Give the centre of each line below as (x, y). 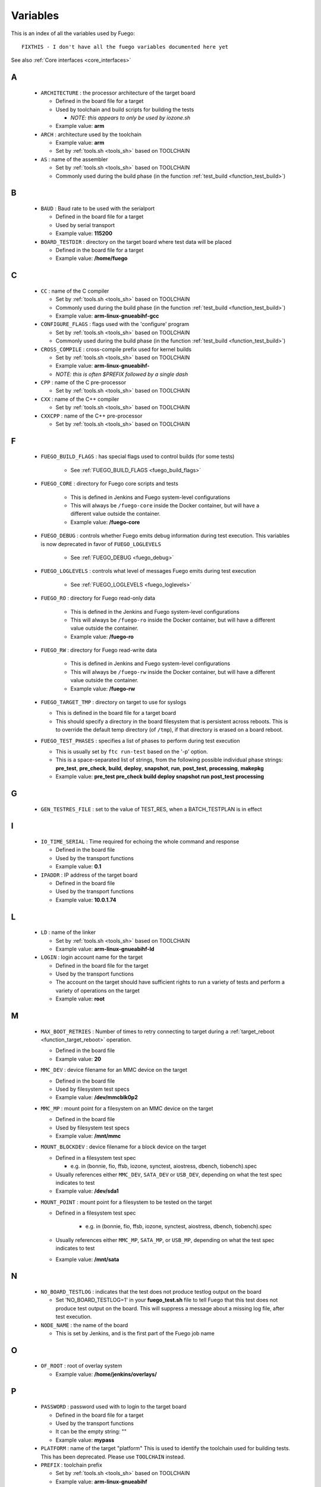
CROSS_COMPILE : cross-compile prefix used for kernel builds (116, 349)
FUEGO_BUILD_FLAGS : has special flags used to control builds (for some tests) (138, 457)
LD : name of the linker (68, 932)
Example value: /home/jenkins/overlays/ (106, 1374)
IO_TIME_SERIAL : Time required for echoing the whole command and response (140, 841)
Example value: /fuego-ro (102, 636)
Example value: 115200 (84, 233)
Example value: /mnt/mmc (88, 1135)
